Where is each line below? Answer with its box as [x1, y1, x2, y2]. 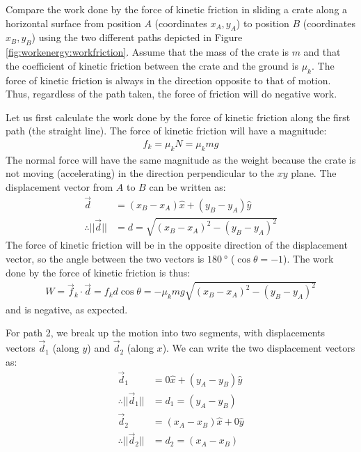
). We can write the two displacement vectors [162, 341, 355, 355]
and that [303, 45, 341, 59]
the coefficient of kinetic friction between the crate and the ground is [6, 58, 298, 72]
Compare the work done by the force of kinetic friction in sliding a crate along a [6, 2, 348, 16]
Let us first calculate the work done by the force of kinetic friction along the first [6, 109, 351, 124]
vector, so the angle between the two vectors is [6, 251, 204, 265]
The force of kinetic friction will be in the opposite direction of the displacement [6, 237, 348, 252]
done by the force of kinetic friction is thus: [6, 265, 191, 279]
